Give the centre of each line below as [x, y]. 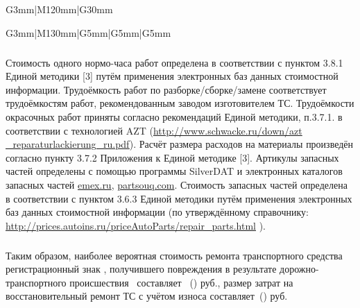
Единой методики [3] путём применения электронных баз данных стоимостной [172, 76]
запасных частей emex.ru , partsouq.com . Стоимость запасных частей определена [177, 184]
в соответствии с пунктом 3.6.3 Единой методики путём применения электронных [179, 198]
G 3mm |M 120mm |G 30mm [59, 9]
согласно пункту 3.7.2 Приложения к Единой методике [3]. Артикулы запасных [172, 157]
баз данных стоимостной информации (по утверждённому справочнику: [157, 212]
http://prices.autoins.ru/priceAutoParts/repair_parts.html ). [136, 225]
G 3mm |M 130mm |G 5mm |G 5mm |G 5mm [88, 32]
